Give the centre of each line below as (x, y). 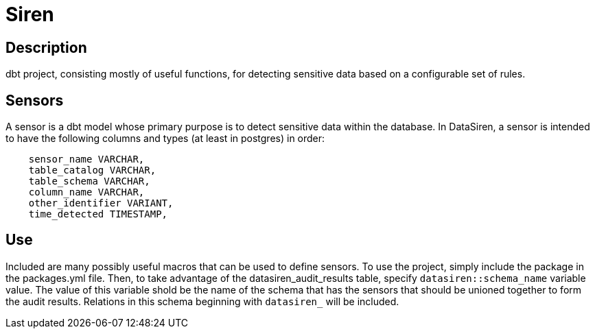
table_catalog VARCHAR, (92, 170)
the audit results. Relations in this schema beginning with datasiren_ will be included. (202, 301)
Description (46, 47)
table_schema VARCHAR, (89, 181)
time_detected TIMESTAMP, (98, 214)
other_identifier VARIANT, (101, 203)
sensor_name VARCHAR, (86, 159)
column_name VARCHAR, (86, 192)
